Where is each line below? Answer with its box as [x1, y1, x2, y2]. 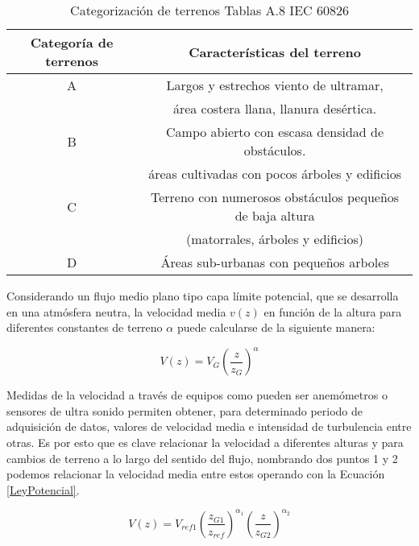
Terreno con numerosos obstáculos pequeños [151, 188, 400, 206]
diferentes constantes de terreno [6, 319, 163, 336]
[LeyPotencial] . [6, 481, 80, 498]
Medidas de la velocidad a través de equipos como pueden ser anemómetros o [6, 387, 388, 403]
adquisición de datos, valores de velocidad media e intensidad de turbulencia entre [6, 418, 412, 435]
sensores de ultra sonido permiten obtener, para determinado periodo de [6, 402, 363, 419]
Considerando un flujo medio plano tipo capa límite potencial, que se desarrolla [6, 287, 399, 304]
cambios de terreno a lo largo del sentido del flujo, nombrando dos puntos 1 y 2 [6, 449, 398, 466]
